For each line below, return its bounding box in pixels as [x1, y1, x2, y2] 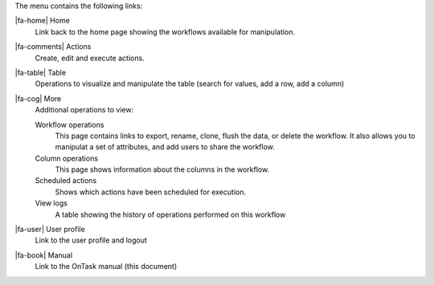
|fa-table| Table [14, 67, 67, 77]
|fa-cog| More [14, 93, 62, 104]
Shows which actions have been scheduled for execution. [55, 187, 247, 197]
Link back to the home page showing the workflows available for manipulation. [35, 26, 296, 36]
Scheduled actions [35, 176, 97, 185]
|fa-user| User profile [14, 225, 86, 234]
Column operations [35, 153, 99, 163]
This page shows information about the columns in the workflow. [55, 165, 269, 174]
